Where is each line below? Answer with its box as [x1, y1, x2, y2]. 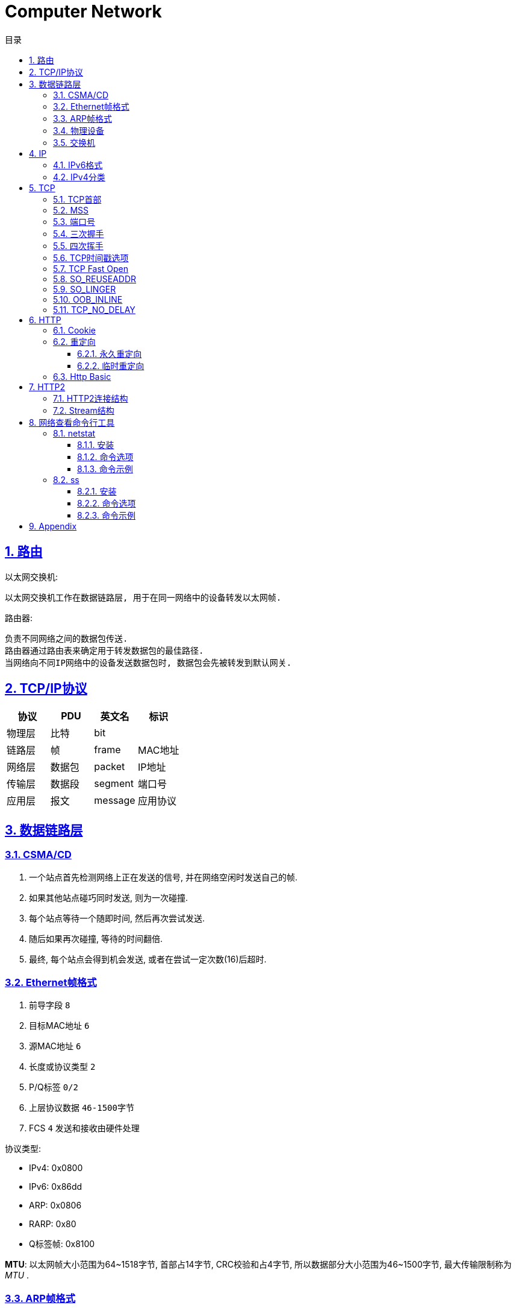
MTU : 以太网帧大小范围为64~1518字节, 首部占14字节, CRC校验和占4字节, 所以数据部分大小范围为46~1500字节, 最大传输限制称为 [5, 1259, 512, 1270]
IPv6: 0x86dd [29, 1181, 82, 1192]
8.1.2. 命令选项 [77, 451, 134, 462]
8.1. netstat [53, 428, 96, 438]
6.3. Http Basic [53, 371, 111, 382]
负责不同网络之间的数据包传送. [5, 633, 128, 643]
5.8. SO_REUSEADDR [53, 273, 137, 284]
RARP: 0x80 [29, 1219, 76, 1230]
